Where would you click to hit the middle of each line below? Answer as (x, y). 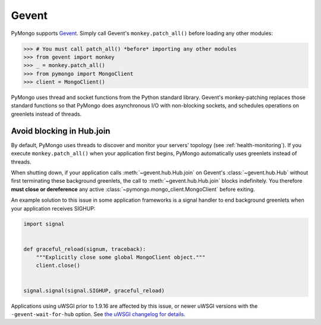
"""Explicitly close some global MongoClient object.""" (121, 257)
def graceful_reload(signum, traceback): (85, 249)
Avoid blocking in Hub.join (61, 131)
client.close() (58, 266)
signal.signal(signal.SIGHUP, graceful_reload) (94, 290)
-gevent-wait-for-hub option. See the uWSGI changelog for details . (98, 314)
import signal (44, 224)
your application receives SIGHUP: (53, 208)
